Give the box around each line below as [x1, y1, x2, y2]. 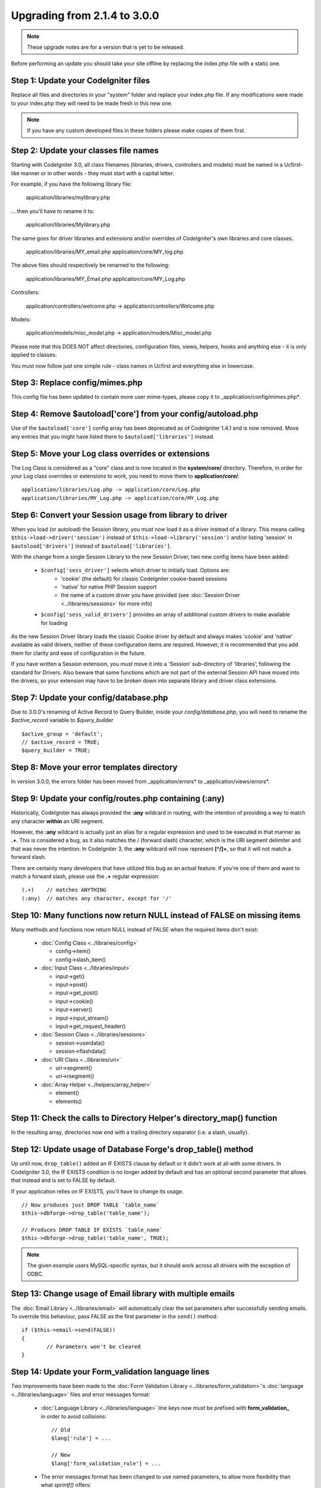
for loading [40, 619, 68, 626]
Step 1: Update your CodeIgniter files [11, 76, 150, 86]
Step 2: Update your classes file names [11, 146, 159, 156]
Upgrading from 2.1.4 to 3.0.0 [11, 9, 160, 22]
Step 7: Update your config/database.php [11, 692, 169, 702]
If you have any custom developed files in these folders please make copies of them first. [27, 127, 246, 134]
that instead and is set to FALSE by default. [11, 1177, 116, 1184]
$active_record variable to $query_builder [11, 717, 114, 724]
